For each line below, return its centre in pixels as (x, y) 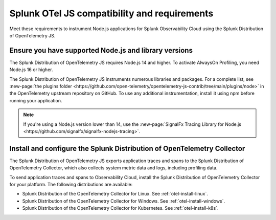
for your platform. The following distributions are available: (71, 185)
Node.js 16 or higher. (31, 70)
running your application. (36, 100)
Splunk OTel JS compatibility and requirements (111, 13)
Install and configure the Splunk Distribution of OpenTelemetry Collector (127, 148)
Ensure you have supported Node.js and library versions (101, 50)
